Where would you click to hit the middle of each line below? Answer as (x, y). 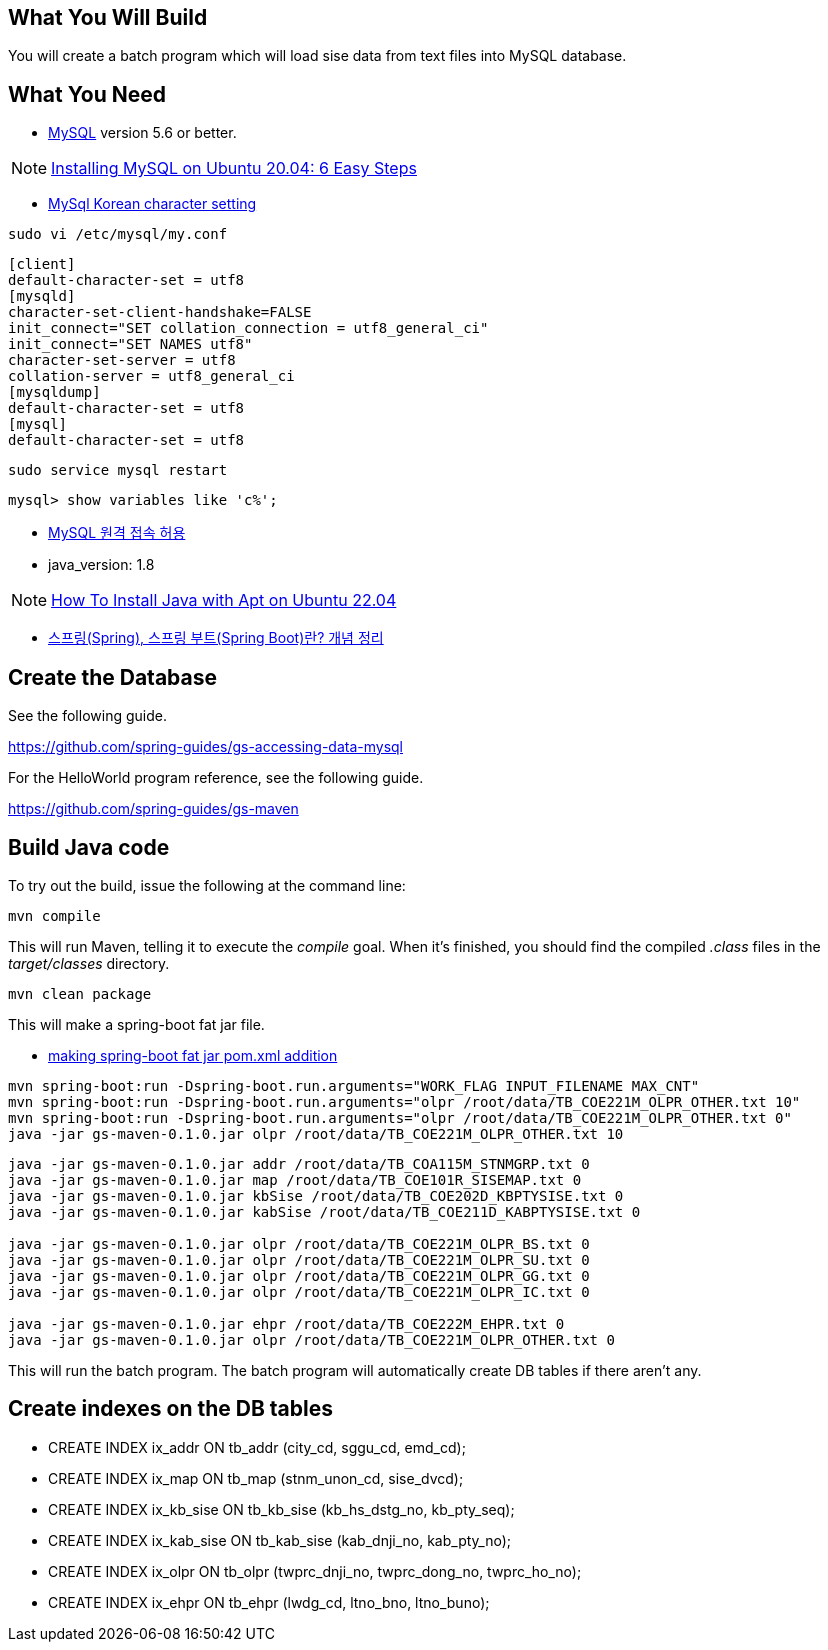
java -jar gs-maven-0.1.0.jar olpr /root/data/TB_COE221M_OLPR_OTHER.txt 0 (311, 1339)
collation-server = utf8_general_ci (151, 376)
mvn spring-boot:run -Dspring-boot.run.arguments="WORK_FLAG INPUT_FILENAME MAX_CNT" (354, 1085)
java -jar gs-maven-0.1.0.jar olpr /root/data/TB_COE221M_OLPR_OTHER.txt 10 (316, 1133)
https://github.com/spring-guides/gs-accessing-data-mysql (205, 747)
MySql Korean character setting (152, 204)
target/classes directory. (89, 963)
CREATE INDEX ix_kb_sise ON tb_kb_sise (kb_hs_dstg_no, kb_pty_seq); (281, 1509)
